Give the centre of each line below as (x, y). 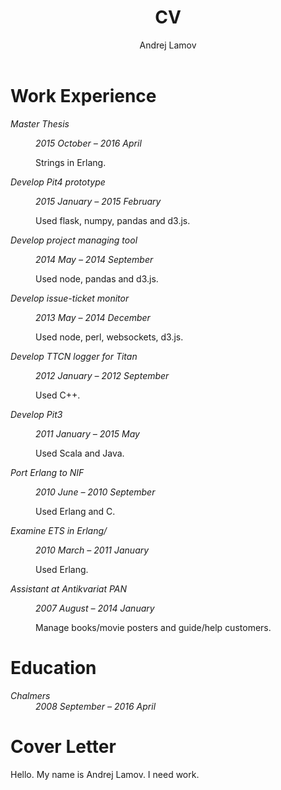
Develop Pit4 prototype (58, 182)
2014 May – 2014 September (94, 259)
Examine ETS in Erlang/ (59, 530)
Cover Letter (63, 746)
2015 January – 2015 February (98, 201)
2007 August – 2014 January (95, 608)
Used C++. (58, 395)
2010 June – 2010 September (95, 492)
